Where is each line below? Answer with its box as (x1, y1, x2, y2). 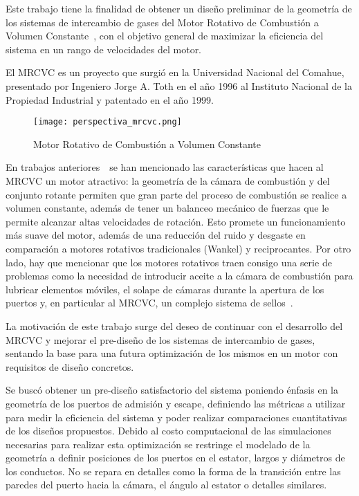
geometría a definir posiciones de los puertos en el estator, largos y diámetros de (6, 450, 345, 465)
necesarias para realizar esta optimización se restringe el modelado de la (6, 437, 311, 451)
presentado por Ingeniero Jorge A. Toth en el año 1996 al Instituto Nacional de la (6, 78, 353, 93)
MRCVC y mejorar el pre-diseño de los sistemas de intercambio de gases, (6, 332, 315, 347)
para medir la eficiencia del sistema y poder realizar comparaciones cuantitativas (6, 410, 347, 424)
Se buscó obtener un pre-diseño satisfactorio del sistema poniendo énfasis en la (6, 383, 338, 397)
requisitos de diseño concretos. (6, 359, 134, 374)
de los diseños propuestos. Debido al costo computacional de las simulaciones (6, 423, 331, 438)
